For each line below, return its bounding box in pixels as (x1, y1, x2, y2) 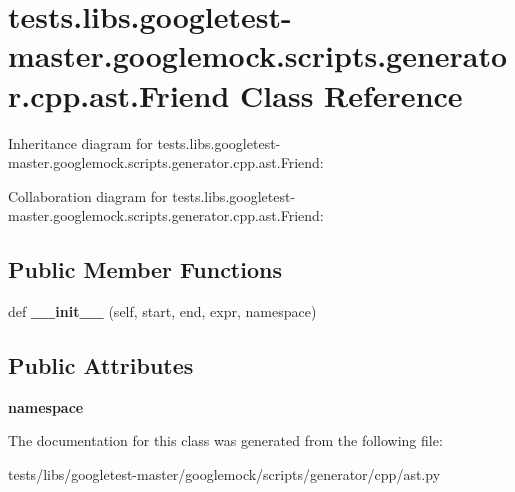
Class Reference (240, 74, 463, 115)
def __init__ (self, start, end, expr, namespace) (8, 301, 317, 322)
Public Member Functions (8, 254, 282, 285)
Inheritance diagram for (8, 132, 153, 153)
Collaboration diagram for (8, 185, 168, 206)
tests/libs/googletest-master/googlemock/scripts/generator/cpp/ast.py (8, 464, 441, 485)
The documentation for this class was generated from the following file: (8, 430, 443, 451)
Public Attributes (8, 350, 194, 381)
